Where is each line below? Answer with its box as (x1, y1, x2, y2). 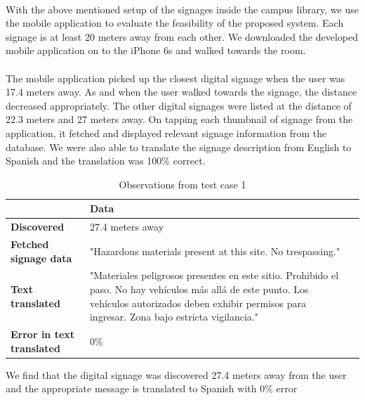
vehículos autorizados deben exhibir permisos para (89, 295, 307, 310)
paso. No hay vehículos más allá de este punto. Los (89, 282, 309, 297)
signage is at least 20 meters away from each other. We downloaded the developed (6, 29, 359, 44)
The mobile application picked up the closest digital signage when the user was (6, 70, 345, 85)
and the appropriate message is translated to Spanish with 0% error (6, 381, 298, 396)
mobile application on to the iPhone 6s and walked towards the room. (6, 43, 306, 58)
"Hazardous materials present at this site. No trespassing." (89, 243, 340, 258)
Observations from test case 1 (119, 176, 246, 191)
